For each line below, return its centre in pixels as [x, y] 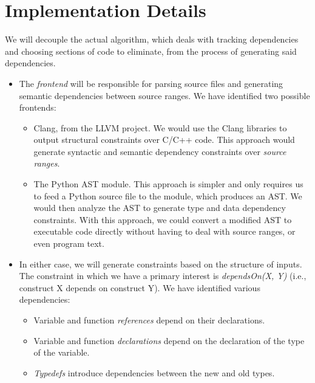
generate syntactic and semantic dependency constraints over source [160, 151]
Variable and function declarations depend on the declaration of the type [169, 340]
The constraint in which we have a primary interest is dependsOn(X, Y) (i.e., [163, 276]
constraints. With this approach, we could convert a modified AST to [163, 219]
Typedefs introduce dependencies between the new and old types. [154, 372]
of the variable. [62, 352]
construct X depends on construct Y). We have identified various [140, 287]
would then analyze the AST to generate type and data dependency [160, 208]
